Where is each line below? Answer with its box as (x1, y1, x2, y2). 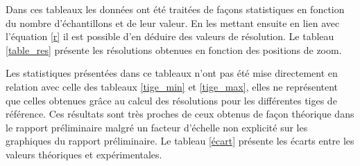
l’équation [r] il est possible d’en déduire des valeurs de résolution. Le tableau (6, 29, 334, 44)
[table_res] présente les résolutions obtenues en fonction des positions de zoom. (6, 42, 342, 57)
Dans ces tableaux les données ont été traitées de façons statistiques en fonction (6, 2, 345, 16)
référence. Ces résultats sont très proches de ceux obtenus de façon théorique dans (6, 107, 354, 121)
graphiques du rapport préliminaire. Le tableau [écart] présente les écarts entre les (6, 133, 354, 148)
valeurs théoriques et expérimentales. (6, 147, 162, 161)
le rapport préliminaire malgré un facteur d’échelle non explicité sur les (6, 120, 308, 134)
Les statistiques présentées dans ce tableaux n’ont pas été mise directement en (6, 66, 338, 80)
